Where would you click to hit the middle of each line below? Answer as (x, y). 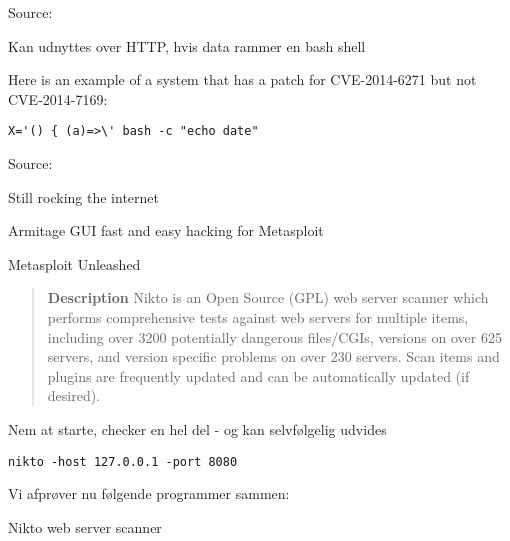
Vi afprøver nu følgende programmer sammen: (149, 493)
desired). (74, 395)
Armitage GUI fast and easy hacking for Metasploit (166, 230)
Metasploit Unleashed (74, 263)
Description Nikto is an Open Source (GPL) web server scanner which (268, 297)
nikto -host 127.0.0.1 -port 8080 (123, 461)
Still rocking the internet (83, 196)
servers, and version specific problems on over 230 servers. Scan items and (273, 356)
